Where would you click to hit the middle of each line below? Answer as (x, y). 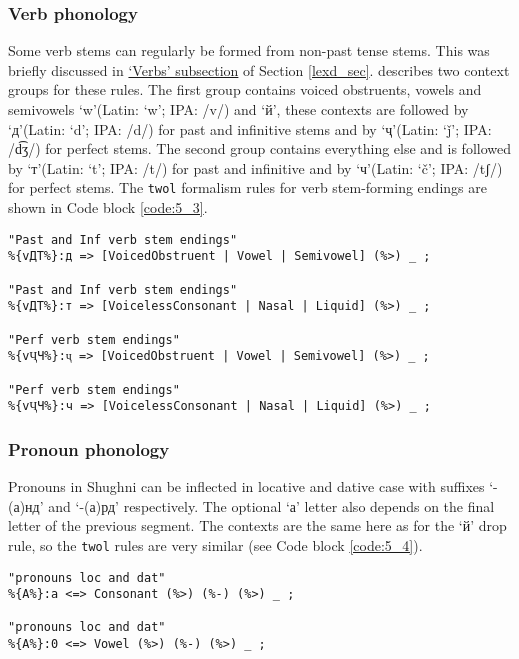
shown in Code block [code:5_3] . (108, 207)
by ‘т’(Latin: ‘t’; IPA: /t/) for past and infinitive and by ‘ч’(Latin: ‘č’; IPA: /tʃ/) (255, 167)
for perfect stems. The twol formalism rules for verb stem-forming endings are (247, 187)
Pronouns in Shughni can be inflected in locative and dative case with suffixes (246, 486)
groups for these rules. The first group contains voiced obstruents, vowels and (245, 89)
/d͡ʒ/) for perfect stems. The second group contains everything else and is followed (260, 148)
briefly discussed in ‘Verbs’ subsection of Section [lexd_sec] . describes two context (259, 69)
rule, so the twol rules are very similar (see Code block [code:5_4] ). (215, 544)
